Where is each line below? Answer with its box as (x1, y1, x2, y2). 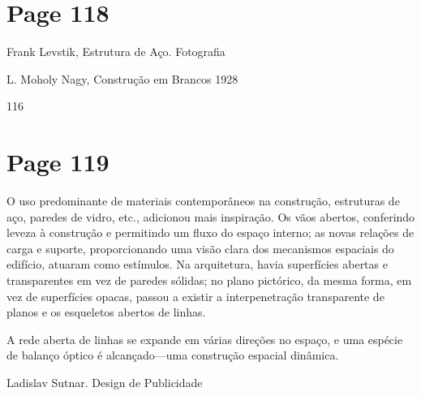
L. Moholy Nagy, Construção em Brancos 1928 (6, 70, 238, 87)
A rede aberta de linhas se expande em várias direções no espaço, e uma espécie (6, 330, 403, 347)
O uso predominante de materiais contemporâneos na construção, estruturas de (6, 192, 400, 209)
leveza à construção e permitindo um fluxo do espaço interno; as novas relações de (6, 224, 415, 241)
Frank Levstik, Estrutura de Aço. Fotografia (6, 43, 226, 60)
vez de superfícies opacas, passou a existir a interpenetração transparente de (6, 287, 384, 304)
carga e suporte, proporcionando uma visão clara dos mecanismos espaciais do (6, 239, 394, 256)
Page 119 (6, 145, 110, 179)
